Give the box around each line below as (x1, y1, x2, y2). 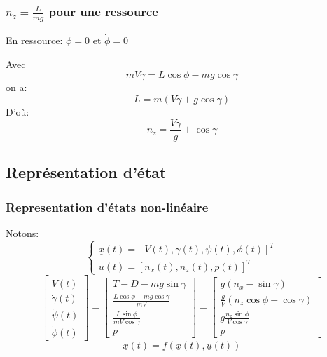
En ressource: (6, 32, 63, 47)
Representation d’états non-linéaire (6, 198, 209, 215)
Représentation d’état (6, 161, 167, 183)
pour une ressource (48, 2, 158, 20)
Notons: (6, 225, 39, 240)
